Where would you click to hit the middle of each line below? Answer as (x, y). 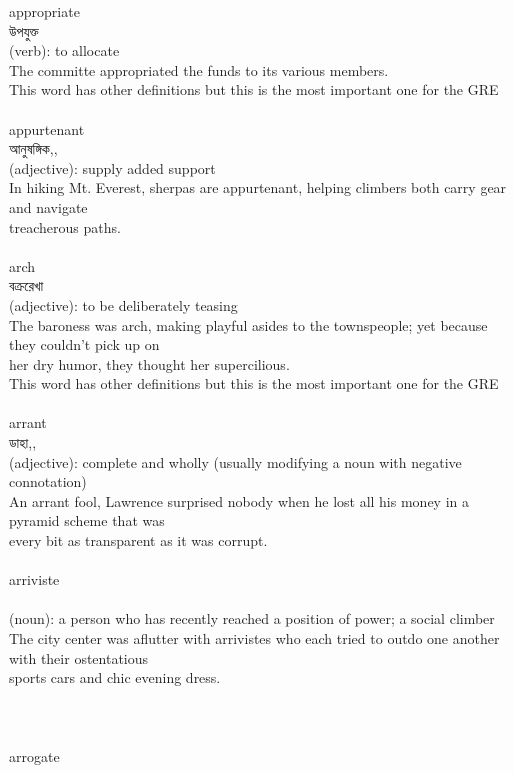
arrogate (34, 755)
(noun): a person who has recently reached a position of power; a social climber (252, 618)
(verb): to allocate (64, 50)
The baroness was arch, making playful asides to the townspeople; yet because (248, 324)
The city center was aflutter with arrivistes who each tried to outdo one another (254, 638)
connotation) (48, 481)
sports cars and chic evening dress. (115, 677)
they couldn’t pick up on (84, 344)
